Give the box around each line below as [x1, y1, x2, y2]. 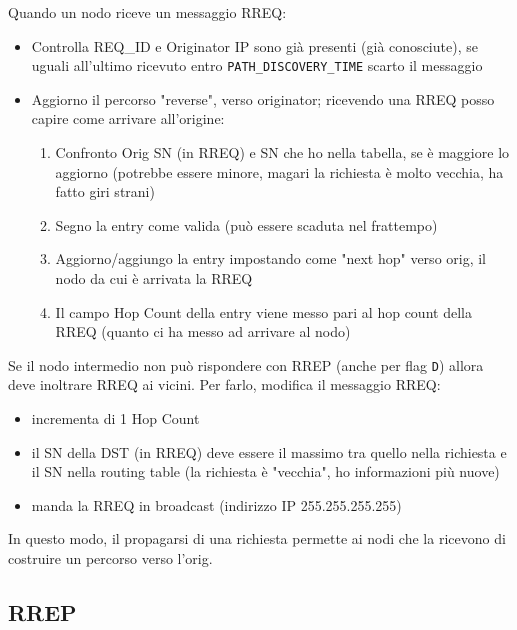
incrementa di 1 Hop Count [31, 408, 200, 429]
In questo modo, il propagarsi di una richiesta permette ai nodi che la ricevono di [8, 528, 506, 549]
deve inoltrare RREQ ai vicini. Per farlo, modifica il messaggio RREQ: [8, 374, 441, 395]
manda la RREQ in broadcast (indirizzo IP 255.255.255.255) [31, 494, 402, 515]
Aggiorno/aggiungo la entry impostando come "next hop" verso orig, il [55, 248, 487, 269]
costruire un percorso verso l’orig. [8, 548, 213, 568]
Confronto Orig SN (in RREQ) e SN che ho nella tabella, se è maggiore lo [55, 142, 510, 163]
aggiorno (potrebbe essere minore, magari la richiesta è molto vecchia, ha [55, 161, 504, 182]
